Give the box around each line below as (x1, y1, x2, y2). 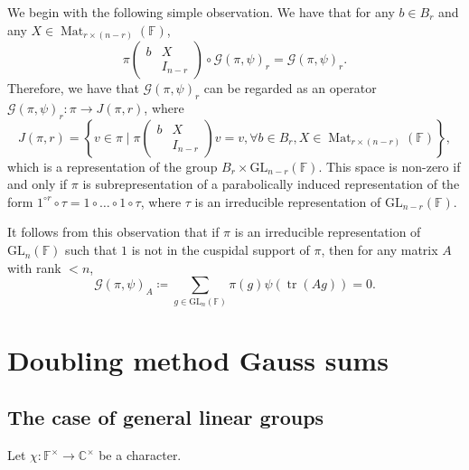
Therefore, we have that (7, 79, 139, 98)
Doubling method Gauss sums (7, 341, 389, 378)
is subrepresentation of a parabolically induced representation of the (82, 174, 460, 193)
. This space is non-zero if (318, 156, 461, 175)
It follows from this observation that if (7, 222, 220, 241)
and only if (7, 174, 68, 193)
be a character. (98, 446, 182, 465)
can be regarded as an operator (203, 79, 377, 98)
